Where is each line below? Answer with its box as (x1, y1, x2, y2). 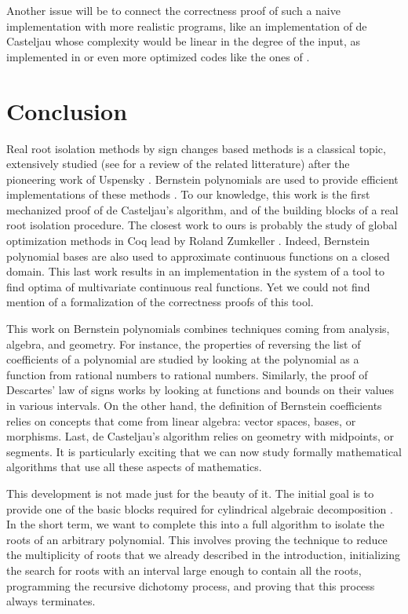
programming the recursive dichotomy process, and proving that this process (6, 577, 375, 594)
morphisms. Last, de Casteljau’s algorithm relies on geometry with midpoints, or (6, 428, 395, 444)
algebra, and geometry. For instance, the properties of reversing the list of (6, 335, 361, 352)
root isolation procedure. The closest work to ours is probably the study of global (6, 217, 398, 233)
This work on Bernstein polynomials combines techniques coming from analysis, (6, 320, 390, 337)
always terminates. (6, 593, 96, 609)
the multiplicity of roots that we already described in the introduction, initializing (6, 546, 401, 563)
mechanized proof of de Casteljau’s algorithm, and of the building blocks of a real (6, 201, 399, 217)
